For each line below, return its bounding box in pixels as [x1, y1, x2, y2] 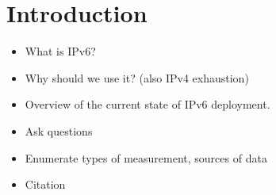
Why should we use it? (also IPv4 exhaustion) [25, 69, 249, 86]
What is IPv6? [25, 43, 96, 59]
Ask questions [25, 122, 93, 139]
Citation [25, 176, 66, 193]
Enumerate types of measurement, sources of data [25, 149, 267, 166]
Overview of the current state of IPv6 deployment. [25, 96, 270, 113]
